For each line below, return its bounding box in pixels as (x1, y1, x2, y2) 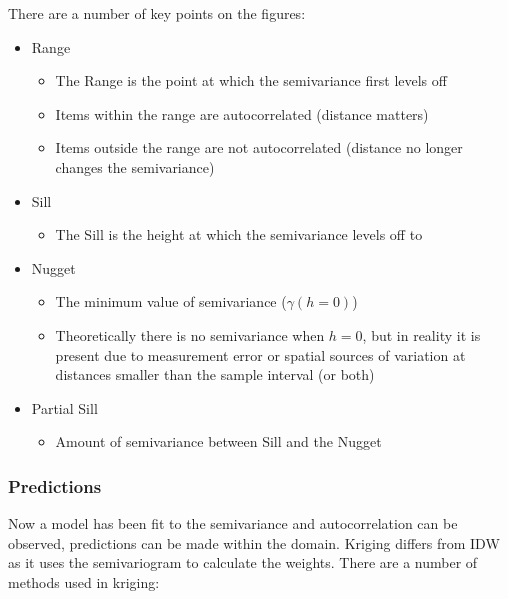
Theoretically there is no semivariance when (55, 324, 325, 345)
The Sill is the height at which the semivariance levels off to (55, 224, 423, 245)
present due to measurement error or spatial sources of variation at (55, 344, 466, 365)
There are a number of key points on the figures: (8, 3, 306, 23)
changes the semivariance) (55, 156, 215, 177)
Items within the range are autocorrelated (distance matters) (55, 103, 429, 124)
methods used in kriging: (8, 571, 160, 592)
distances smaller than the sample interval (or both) (55, 364, 375, 385)
